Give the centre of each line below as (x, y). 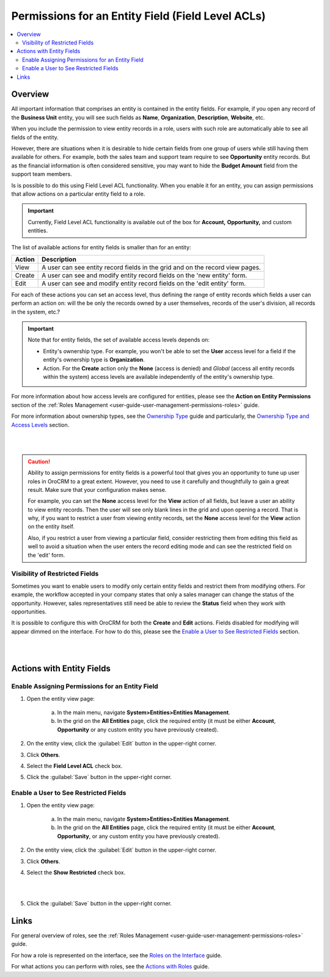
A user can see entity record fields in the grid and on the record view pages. (151, 267)
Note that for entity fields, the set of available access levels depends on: (119, 340)
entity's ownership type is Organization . (94, 360)
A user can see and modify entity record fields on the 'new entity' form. (145, 275)
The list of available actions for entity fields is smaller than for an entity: (101, 247)
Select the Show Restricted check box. (76, 872)
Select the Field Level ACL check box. (75, 766)
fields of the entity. (35, 137)
